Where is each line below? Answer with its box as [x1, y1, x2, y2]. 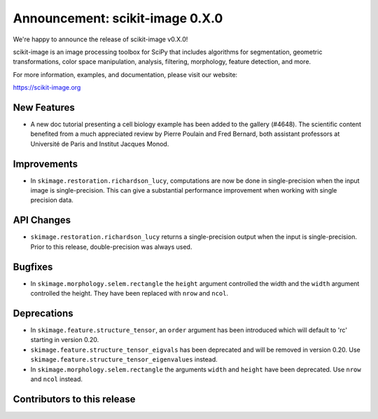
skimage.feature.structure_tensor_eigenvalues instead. [30, 355, 218, 364]
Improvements [13, 158, 78, 170]
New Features [13, 102, 75, 114]
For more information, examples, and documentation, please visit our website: [13, 70, 238, 78]
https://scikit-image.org [13, 83, 81, 92]
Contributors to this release [13, 393, 136, 405]
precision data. [30, 196, 73, 205]
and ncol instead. [30, 375, 83, 383]
